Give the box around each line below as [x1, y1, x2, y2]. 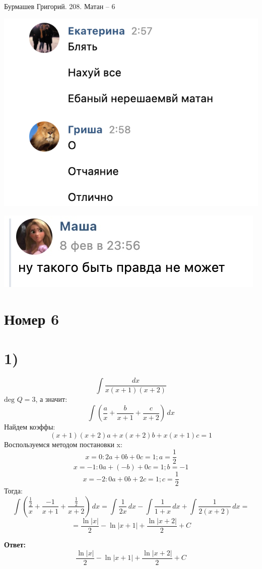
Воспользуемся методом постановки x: [4, 439, 122, 449]
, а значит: [35, 394, 68, 404]
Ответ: [4, 539, 26, 550]
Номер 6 [4, 308, 59, 329]
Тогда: [4, 485, 23, 496]
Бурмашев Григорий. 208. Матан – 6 [4, 1, 115, 11]
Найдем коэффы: [4, 421, 55, 432]
